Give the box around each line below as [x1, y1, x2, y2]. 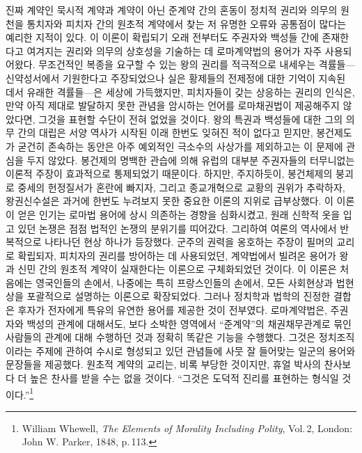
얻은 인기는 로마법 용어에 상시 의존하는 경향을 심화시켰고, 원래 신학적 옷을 [17, 207, 340, 221]
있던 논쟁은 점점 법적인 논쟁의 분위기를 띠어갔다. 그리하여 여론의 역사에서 [17, 221, 337, 235]
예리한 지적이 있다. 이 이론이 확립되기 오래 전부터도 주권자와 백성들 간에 [6, 30, 319, 45]
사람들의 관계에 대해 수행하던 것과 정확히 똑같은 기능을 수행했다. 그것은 [6, 330, 316, 344]
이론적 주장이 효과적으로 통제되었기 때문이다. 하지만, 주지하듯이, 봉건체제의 [6, 166, 333, 181]
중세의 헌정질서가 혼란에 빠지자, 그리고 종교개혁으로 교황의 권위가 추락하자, [17, 180, 345, 194]
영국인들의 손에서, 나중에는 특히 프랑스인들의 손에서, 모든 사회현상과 [36, 275, 333, 289]
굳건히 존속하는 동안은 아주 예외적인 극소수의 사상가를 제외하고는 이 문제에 [17, 138, 343, 153]
